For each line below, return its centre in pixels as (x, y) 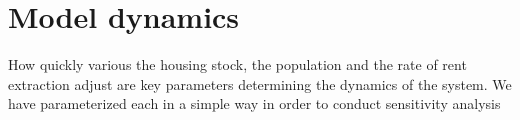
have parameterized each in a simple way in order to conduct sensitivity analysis (254, 103)
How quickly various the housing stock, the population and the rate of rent (237, 64)
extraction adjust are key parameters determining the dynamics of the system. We (260, 83)
